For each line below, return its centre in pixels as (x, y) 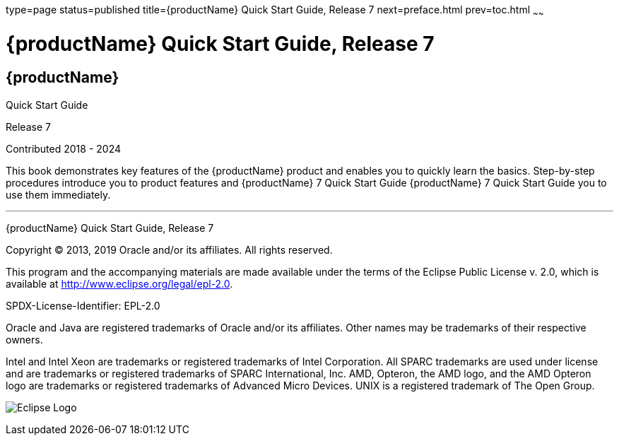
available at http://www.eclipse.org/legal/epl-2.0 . (119, 283)
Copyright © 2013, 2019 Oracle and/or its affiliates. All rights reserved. (169, 249)
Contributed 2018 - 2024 (64, 148)
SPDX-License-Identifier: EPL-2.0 (83, 305)
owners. (24, 339)
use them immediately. (58, 194)
